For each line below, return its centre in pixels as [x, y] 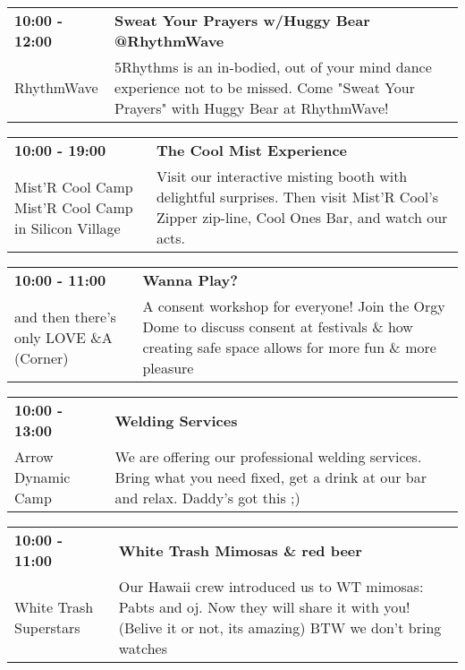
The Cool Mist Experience [252, 150]
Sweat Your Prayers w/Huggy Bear [242, 20]
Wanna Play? [190, 280]
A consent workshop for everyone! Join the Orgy [294, 306]
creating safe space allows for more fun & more [289, 347]
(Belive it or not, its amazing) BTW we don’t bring [280, 627]
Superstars [47, 627]
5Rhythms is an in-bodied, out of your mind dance [273, 67]
